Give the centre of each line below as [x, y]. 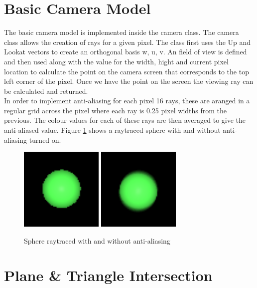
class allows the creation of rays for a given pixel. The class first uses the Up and [128, 42]
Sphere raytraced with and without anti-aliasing [97, 240]
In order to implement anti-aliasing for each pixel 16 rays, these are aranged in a [127, 101]
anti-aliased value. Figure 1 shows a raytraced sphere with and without [112, 130]
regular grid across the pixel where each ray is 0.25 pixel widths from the [116, 110]
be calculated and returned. [46, 91]
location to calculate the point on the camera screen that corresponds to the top [127, 71]
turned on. [45, 140]
